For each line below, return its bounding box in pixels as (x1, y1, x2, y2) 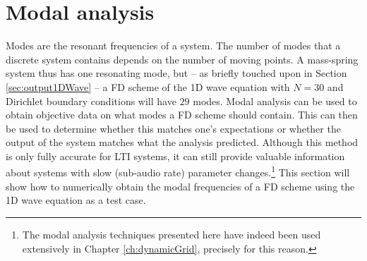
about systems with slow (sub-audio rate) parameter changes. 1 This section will (6, 163, 350, 180)
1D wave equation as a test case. (6, 193, 146, 207)
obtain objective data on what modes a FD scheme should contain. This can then (6, 107, 358, 122)
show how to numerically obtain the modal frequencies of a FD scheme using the (6, 178, 355, 193)
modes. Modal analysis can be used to (193, 93, 357, 108)
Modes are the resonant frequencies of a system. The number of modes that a (6, 38, 341, 53)
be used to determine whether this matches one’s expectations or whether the (6, 121, 341, 135)
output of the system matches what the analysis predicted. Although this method (6, 135, 359, 150)
